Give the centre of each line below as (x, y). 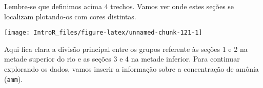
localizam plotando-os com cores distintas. (70, 16)
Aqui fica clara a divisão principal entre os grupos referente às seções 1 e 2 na (126, 49)
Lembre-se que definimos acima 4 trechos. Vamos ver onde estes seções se (119, 6)
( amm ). (14, 79)
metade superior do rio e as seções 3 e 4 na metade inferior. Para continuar (122, 59)
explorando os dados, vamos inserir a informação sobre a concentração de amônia (131, 69)
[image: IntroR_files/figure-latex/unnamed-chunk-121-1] (103, 33)
